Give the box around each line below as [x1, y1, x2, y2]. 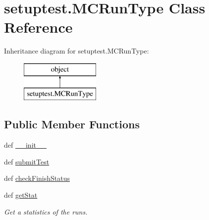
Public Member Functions [4, 116, 140, 132]
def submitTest [4, 156, 50, 166]
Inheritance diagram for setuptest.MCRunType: [4, 46, 149, 56]
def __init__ [4, 140, 47, 150]
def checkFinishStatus [4, 173, 70, 183]
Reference [4, 17, 73, 37]
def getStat [4, 190, 38, 200]
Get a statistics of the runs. [4, 206, 88, 217]
